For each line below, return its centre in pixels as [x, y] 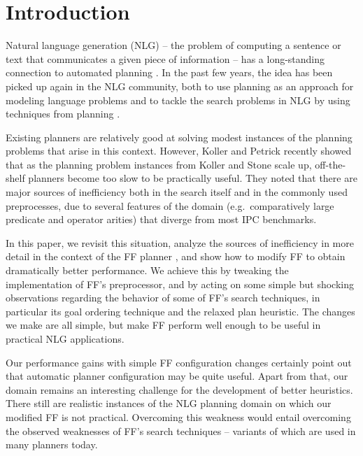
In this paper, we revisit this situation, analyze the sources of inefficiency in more [180, 242]
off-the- [330, 164]
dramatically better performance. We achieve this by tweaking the [147, 270]
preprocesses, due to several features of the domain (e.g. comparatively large [170, 205]
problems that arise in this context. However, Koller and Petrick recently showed [179, 151]
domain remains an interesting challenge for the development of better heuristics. [179, 389]
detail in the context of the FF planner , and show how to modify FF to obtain [176, 256]
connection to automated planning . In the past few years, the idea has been [169, 72]
